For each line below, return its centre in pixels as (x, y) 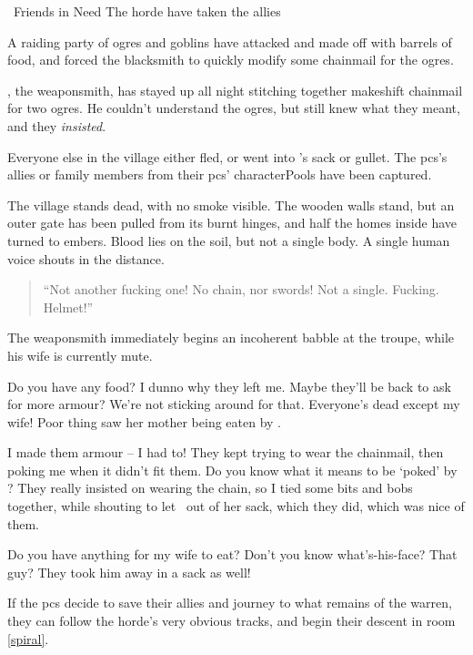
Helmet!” (68, 307)
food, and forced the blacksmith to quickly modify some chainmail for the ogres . (231, 60)
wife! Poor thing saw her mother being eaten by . (144, 421)
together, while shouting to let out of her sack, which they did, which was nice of (236, 506)
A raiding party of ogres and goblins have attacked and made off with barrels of (230, 41)
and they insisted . (57, 125)
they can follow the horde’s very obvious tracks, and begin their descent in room (231, 621)
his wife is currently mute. (80, 355)
